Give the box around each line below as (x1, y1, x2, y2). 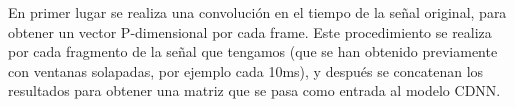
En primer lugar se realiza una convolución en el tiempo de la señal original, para (8, 2, 507, 22)
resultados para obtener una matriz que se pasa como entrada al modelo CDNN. (8, 80, 501, 101)
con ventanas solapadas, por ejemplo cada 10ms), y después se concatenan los (8, 60, 484, 81)
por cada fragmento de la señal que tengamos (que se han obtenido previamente (8, 41, 498, 62)
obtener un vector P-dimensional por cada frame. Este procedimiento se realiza (8, 21, 492, 42)
